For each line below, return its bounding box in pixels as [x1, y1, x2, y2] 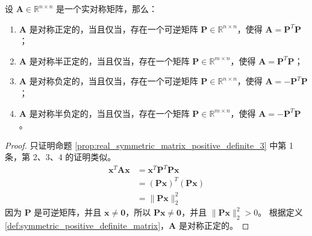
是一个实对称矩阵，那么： [56, 2, 158, 14]
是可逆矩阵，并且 [34, 206, 102, 219]
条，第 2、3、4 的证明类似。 [5, 151, 116, 163]
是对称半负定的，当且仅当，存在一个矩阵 [29, 107, 190, 119]
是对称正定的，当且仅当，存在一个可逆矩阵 [29, 22, 198, 35]
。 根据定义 [258, 206, 303, 219]
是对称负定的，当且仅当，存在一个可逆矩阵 [29, 75, 198, 87]
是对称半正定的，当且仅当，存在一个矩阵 [29, 54, 190, 67]
